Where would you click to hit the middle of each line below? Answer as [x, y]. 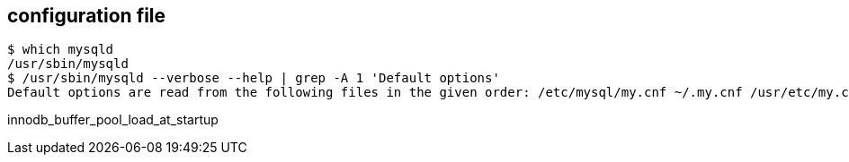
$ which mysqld [61, 50]
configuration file [87, 16]
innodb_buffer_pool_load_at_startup [113, 120]
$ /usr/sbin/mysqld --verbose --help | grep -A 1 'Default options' [254, 78]
